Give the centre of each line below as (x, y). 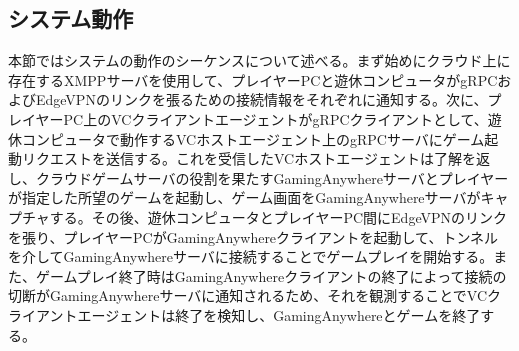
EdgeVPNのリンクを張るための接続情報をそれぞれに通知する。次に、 (261, 99)
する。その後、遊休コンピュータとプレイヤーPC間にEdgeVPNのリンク (278, 216)
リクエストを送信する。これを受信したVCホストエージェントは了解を (248, 158)
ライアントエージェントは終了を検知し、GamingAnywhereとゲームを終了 (244, 314)
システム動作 (71, 18)
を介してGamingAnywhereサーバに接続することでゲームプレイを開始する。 (251, 256)
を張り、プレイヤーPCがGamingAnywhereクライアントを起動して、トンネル (253, 236)
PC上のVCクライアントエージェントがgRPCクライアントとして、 (275, 118)
